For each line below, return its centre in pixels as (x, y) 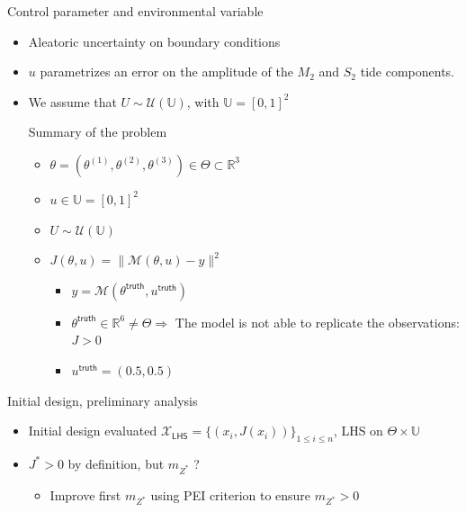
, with (203, 101)
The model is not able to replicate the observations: (317, 322)
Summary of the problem (98, 132)
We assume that (72, 101)
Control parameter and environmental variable (135, 11)
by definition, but (116, 463)
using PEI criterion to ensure (231, 494)
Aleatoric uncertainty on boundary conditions (154, 41)
